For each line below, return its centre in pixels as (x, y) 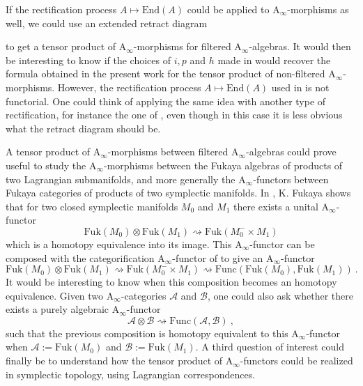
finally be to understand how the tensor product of (114, 361)
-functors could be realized (296, 361)
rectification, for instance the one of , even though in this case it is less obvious (174, 115)
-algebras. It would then (300, 46)
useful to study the (46, 165)
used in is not (300, 87)
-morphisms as (318, 9)
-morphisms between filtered (168, 152)
